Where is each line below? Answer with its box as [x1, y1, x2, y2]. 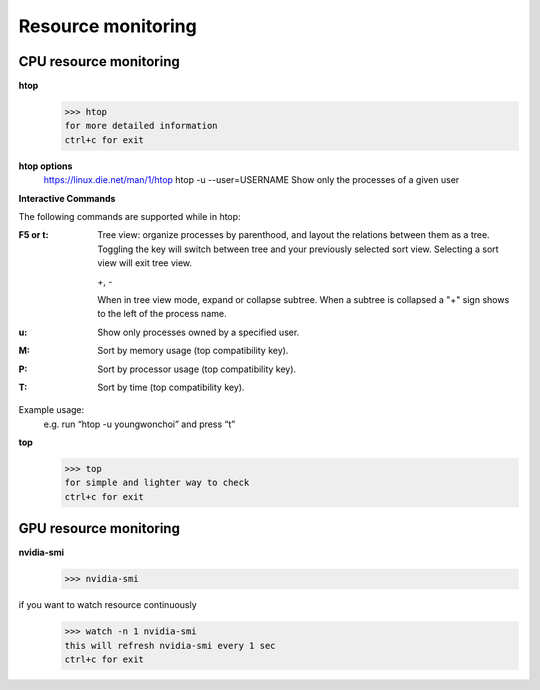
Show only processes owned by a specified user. [97, 326, 300, 338]
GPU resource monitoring [18, 520, 180, 537]
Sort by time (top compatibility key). [97, 381, 245, 393]
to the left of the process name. [97, 308, 227, 320]
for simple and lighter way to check [64, 477, 250, 489]
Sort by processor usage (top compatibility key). [97, 363, 297, 375]
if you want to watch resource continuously [18, 599, 197, 611]
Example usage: [18, 404, 85, 416]
